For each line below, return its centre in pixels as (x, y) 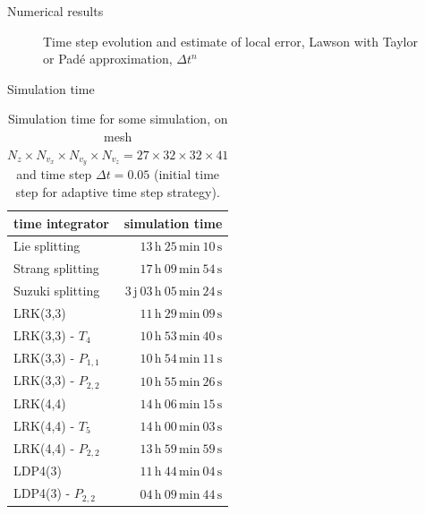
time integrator (61, 223)
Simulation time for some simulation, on (118, 119)
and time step (54, 174)
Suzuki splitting (57, 291)
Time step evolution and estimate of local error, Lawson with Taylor (231, 41)
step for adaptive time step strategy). (118, 192)
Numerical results (55, 11)
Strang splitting (56, 268)
